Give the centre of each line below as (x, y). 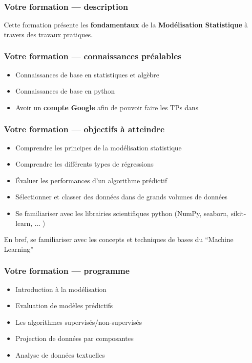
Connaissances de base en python (65, 91)
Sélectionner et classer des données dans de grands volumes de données (121, 197)
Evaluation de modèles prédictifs (64, 305)
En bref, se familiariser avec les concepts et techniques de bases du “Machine (119, 239)
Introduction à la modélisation (61, 289)
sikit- (238, 213)
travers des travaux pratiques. (48, 34)
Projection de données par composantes (74, 338)
